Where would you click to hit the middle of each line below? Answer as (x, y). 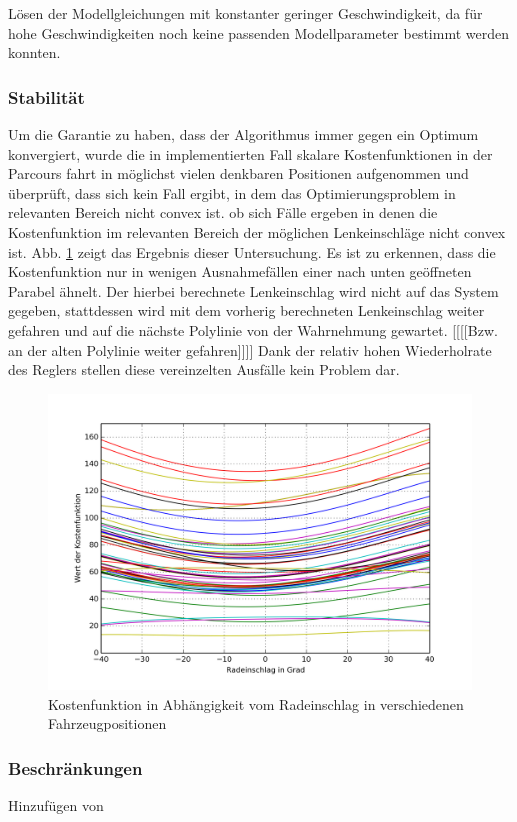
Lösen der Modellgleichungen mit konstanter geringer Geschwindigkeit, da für (245, 13)
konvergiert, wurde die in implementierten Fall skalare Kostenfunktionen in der (250, 153)
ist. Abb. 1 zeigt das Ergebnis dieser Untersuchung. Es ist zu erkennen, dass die (252, 251)
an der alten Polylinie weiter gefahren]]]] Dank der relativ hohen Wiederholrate (250, 349)
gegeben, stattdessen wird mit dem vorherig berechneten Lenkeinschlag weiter (246, 310)
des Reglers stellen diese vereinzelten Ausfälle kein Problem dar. (204, 369)
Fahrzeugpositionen (107, 723)
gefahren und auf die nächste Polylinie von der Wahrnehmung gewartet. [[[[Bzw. (253, 329)
